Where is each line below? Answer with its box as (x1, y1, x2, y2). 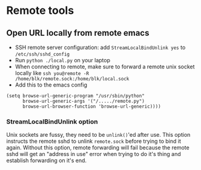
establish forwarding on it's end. (6, 157, 87, 164)
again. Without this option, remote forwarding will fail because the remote (6, 144, 189, 151)
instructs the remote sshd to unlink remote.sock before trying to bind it (6, 137, 182, 145)
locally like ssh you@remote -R (15, 70, 90, 76)
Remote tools (6, 4, 74, 18)
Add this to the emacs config (15, 81, 88, 88)
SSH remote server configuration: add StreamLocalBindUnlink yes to (15, 44, 186, 51)
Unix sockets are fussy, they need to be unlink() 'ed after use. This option (6, 131, 191, 139)
